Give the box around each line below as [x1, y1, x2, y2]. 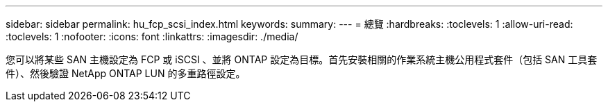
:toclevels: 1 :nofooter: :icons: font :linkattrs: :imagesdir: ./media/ [6, 31, 298, 42]
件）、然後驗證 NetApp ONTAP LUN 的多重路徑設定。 [6, 67, 246, 79]
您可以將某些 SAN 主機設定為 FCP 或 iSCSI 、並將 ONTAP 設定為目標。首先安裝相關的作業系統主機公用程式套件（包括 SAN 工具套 [6, 53, 598, 65]
